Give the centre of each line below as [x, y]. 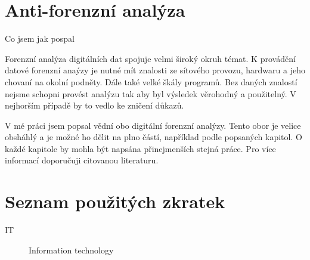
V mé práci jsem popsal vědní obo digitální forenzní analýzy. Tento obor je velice [153, 125]
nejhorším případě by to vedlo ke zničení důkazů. [94, 105]
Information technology [71, 250]
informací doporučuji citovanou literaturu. [82, 160]
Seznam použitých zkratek [115, 201]
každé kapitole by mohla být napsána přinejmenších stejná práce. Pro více [140, 148]
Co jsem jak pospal [40, 38]
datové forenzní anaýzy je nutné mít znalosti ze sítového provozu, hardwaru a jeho [155, 70]
